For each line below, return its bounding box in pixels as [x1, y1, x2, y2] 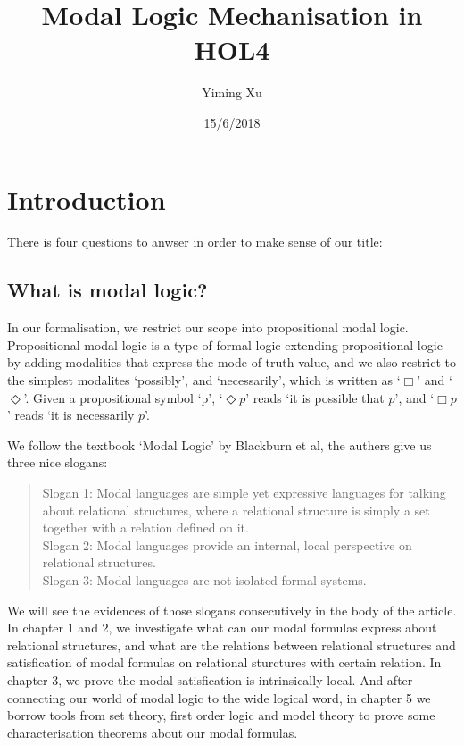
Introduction [7, 180, 166, 217]
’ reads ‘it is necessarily [7, 406, 135, 424]
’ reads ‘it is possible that [245, 388, 385, 406]
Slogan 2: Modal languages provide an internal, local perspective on [42, 535, 412, 554]
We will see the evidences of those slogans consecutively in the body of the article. [7, 600, 457, 619]
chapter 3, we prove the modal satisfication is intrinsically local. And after [7, 670, 413, 689]
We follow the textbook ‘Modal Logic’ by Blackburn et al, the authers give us [7, 435, 432, 454]
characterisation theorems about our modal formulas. [7, 723, 298, 741]
